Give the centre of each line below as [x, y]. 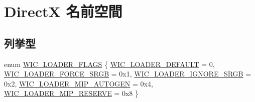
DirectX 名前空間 [63, 11]
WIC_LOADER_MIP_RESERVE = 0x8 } [71, 93]
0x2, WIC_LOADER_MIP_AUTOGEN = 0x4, [79, 83]
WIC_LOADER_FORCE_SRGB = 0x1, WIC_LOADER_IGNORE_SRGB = [128, 74]
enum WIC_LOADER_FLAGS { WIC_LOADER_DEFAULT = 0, [109, 64]
